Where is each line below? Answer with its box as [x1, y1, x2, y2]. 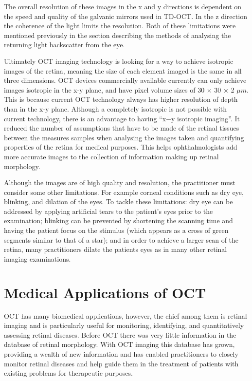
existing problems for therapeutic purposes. [4, 368, 133, 378]
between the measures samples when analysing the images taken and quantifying [4, 132, 244, 142]
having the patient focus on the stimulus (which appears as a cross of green [4, 225, 229, 235]
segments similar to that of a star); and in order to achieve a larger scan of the [4, 234, 239, 245]
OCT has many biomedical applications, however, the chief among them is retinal [4, 310, 247, 321]
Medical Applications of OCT [4, 282, 206, 302]
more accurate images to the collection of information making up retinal [4, 151, 219, 161]
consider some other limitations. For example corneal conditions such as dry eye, [4, 187, 244, 197]
